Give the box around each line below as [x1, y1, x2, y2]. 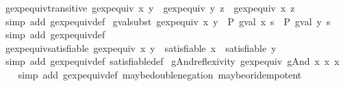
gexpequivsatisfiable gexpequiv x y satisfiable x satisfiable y [5, 40, 277, 55]
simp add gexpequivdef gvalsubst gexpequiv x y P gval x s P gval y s [5, 14, 331, 28]
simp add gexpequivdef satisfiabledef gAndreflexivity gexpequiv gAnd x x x [5, 54, 340, 68]
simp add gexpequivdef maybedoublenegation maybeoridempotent [18, 67, 302, 81]
